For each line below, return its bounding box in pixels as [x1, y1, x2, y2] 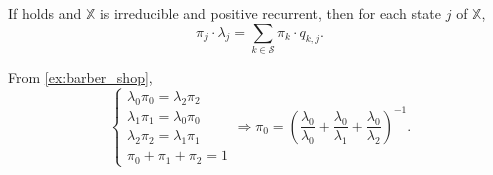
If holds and [8, 3, 82, 23]
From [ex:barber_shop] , [8, 66, 153, 87]
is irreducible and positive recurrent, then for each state [99, 3, 442, 23]
